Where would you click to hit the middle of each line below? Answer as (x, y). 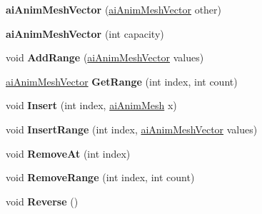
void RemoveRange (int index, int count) (100, 177)
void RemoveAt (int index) (68, 153)
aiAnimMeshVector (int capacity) (85, 33)
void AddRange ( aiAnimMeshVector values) (105, 57)
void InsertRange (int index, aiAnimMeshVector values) (132, 129)
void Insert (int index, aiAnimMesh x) (91, 105)
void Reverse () (42, 201)
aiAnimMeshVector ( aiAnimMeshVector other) (114, 9)
